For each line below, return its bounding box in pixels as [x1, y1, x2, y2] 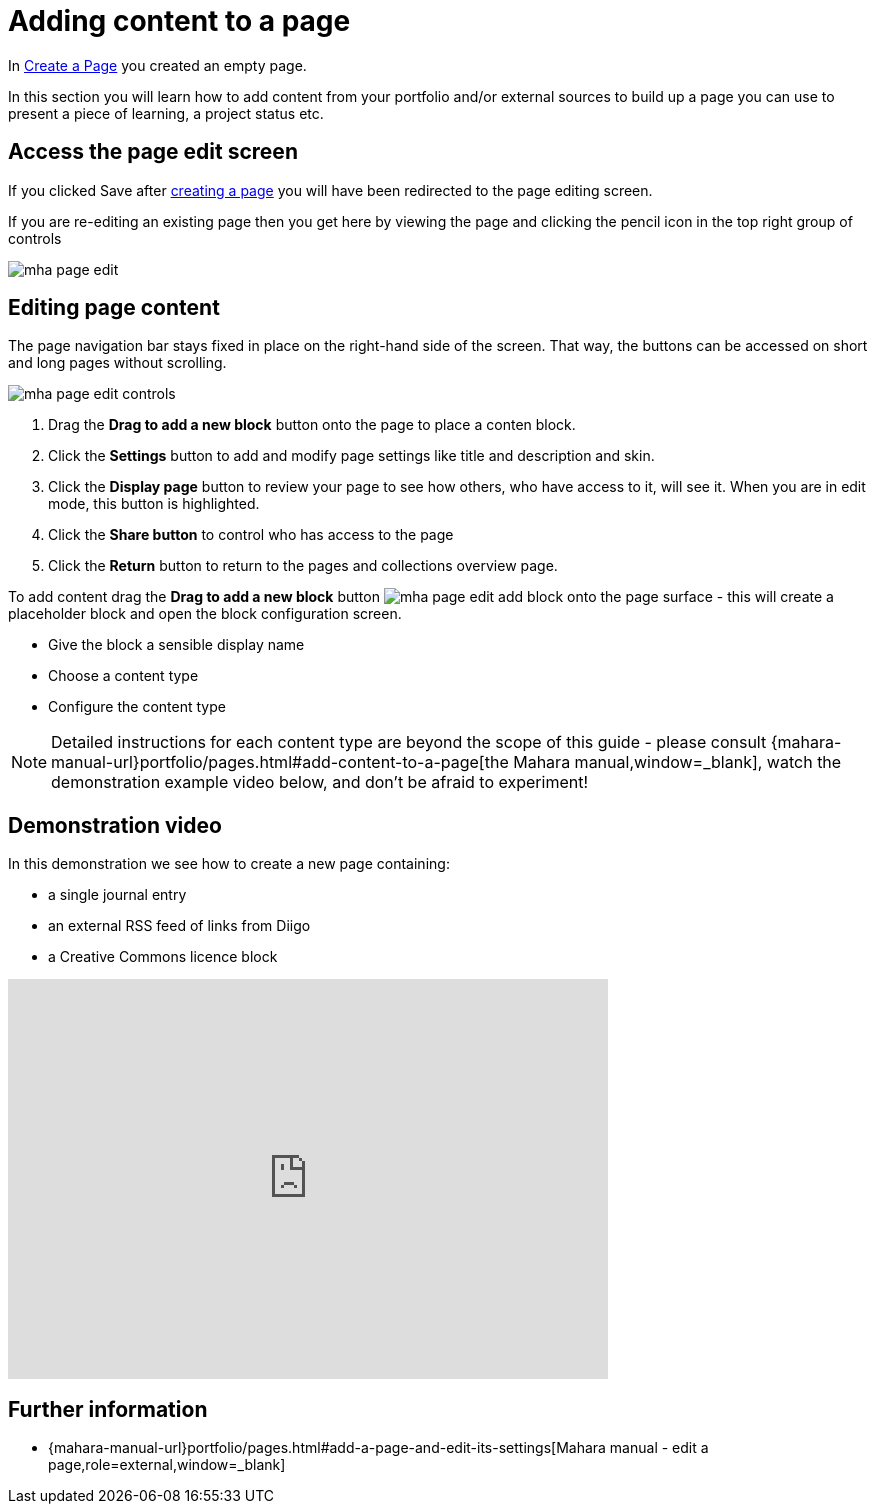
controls [8, 229, 62, 247]
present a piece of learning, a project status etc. [8, 104, 324, 122]
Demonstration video [8, 812, 222, 838]
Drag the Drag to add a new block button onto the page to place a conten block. [48, 416, 576, 434]
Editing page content [8, 295, 220, 321]
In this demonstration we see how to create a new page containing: [8, 855, 450, 873]
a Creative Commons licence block [48, 948, 278, 966]
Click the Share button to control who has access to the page [48, 526, 454, 544]
